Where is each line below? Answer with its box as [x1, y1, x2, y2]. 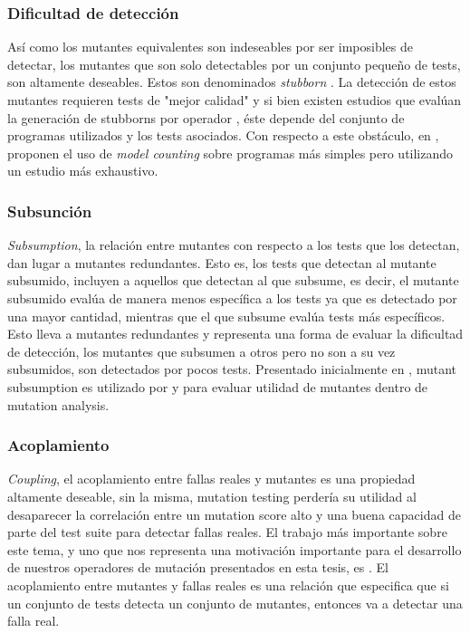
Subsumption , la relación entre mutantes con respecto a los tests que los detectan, [7, 235, 460, 254]
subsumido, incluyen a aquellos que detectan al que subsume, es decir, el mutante [7, 271, 459, 290]
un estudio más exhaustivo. [7, 161, 158, 180]
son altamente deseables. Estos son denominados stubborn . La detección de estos [7, 72, 456, 91]
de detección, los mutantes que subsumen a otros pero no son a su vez [7, 341, 396, 360]
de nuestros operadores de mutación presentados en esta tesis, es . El [7, 558, 388, 577]
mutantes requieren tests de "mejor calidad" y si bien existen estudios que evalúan [7, 91, 462, 109]
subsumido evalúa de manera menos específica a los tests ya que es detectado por [7, 288, 457, 307]
